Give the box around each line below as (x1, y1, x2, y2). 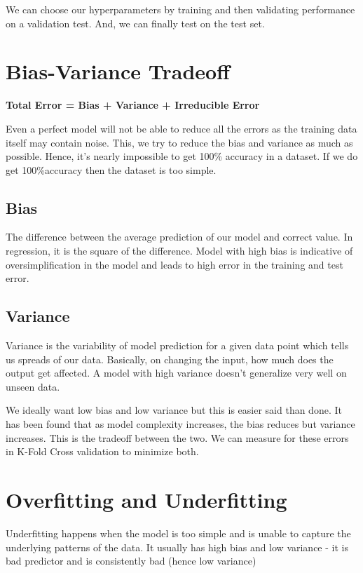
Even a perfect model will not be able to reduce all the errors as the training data (6, 121, 357, 135)
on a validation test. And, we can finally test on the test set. (6, 15, 265, 30)
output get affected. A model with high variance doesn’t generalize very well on (6, 365, 347, 380)
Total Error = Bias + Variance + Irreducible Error (6, 97, 260, 112)
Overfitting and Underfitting (6, 485, 287, 513)
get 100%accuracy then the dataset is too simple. (6, 162, 217, 177)
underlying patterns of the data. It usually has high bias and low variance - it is (6, 539, 348, 554)
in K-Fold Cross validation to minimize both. (6, 444, 199, 459)
